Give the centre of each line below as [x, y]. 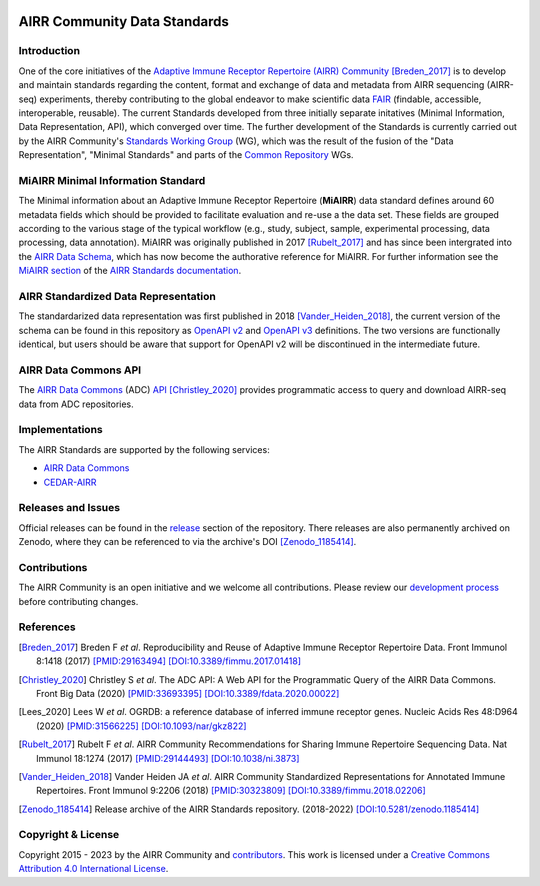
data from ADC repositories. [76, 404]
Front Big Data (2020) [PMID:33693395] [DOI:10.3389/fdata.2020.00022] [188, 693]
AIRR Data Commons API [80, 370]
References [47, 627]
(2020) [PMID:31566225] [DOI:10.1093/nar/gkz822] [141, 726]
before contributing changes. [78, 601]
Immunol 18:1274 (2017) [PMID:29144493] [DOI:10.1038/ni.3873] [168, 758]
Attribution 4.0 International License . [93, 869]
